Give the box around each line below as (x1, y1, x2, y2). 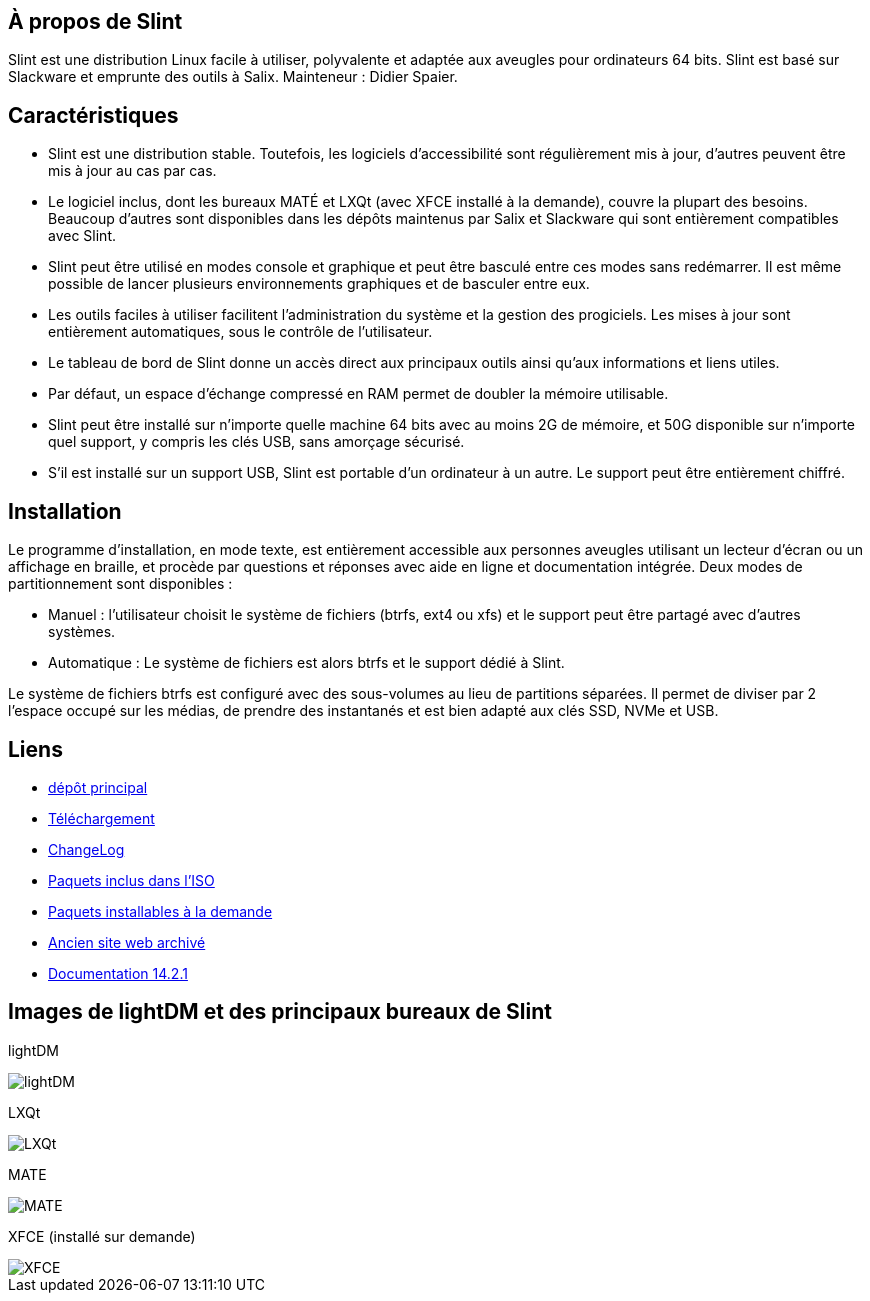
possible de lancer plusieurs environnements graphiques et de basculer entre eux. (48, 275, 590, 293)
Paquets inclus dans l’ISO (48, 871, 215, 889)
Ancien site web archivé (48, 933, 206, 951)
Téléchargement (48, 809, 155, 827)
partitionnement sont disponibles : (8, 575, 233, 593)
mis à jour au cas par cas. (48, 162, 217, 180)
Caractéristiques (8, 102, 179, 128)
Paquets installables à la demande (48, 902, 273, 920)
